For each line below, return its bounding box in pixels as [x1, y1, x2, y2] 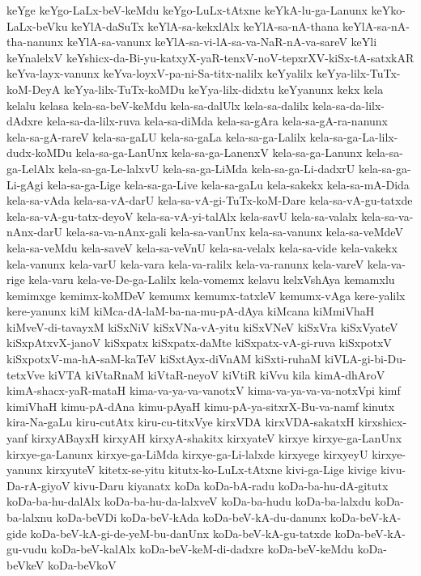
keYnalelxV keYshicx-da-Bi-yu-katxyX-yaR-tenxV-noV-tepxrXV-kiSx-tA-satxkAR [6, 49, 415, 66]
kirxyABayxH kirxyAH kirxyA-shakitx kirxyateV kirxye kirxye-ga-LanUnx [31, 430, 402, 447]
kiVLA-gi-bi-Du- [324, 350, 406, 367]
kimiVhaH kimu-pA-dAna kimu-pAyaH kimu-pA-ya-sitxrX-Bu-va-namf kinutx [6, 397, 395, 414]
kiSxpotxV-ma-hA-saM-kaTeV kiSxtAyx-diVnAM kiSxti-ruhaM [6, 350, 321, 367]
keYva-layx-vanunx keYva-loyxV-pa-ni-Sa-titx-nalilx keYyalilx [6, 65, 313, 82]
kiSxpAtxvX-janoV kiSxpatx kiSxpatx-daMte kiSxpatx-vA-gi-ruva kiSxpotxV [6, 334, 392, 351]
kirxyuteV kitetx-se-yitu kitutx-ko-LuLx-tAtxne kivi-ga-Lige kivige [46, 461, 377, 478]
